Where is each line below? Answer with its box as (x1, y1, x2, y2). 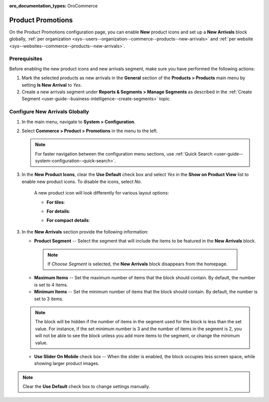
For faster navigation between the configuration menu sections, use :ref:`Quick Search (35, 151, 213, 157)
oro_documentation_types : (9, 3, 67, 8)
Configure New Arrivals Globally (9, 108, 89, 115)
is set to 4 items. (34, 282, 68, 288)
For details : (46, 208, 71, 214)
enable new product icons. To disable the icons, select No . (21, 179, 142, 185)
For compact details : (46, 217, 90, 223)
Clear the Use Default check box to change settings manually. (22, 384, 150, 390)
